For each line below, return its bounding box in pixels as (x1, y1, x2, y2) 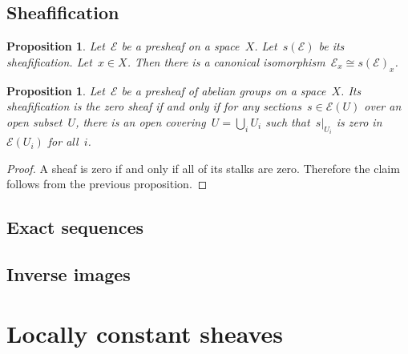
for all (47, 133, 79, 150)
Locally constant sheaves (6, 316, 284, 349)
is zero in (336, 113, 382, 130)
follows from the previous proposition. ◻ (6, 175, 208, 192)
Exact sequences (6, 215, 144, 239)
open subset (6, 113, 63, 130)
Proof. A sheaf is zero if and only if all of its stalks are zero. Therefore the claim (6, 159, 400, 176)
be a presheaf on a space (121, 38, 240, 54)
